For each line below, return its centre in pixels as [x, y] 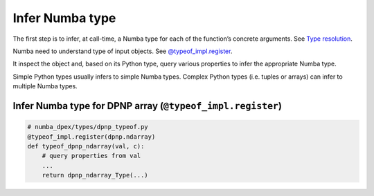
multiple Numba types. [45, 86]
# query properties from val [91, 156]
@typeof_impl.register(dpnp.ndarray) [91, 137]
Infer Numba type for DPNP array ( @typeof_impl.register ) [147, 106]
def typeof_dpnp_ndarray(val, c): [86, 146]
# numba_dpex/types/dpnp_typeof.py [88, 127]
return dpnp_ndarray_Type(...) [95, 175]
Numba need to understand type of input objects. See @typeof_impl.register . [123, 51]
